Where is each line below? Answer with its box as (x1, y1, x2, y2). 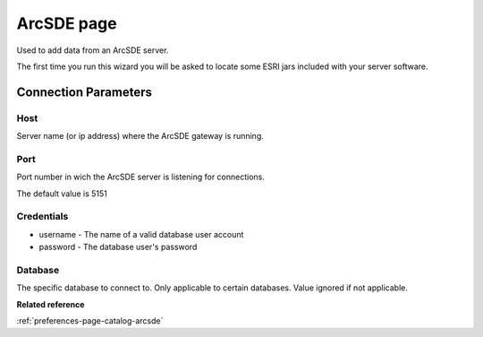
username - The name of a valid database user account (38, 229, 244, 239)
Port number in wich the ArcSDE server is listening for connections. (16, 171, 266, 183)
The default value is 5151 (16, 188, 107, 199)
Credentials (16, 211, 69, 223)
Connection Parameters (16, 84, 152, 99)
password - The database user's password (38, 242, 198, 253)
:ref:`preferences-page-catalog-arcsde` (16, 315, 164, 326)
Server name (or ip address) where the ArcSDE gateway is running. (16, 131, 264, 142)
